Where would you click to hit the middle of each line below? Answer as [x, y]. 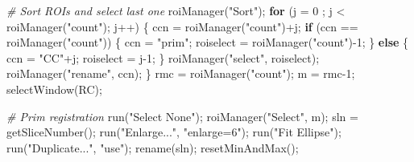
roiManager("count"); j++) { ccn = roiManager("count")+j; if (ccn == [182, 26]
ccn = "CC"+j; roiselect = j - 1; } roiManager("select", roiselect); [163, 57]
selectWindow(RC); [54, 89]
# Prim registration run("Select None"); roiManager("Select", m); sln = [182, 116]
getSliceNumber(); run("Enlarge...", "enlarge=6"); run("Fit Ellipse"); [174, 132]
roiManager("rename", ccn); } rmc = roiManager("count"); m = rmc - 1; [181, 73]
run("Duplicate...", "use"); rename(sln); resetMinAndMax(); [153, 147]
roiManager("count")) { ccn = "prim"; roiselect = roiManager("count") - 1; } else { [208, 42]
